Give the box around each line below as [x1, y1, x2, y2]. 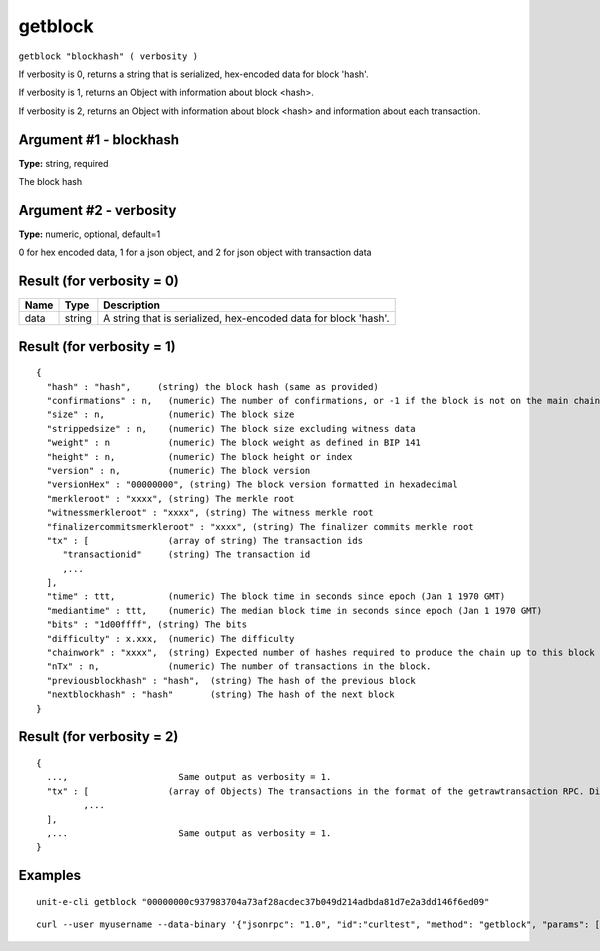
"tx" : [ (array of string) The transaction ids [46, 535, 364, 546]
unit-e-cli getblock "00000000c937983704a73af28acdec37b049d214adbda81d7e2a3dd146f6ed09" [36, 896, 490, 907]
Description [103, 298, 160, 312]
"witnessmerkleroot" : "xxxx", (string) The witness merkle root [46, 507, 374, 519]
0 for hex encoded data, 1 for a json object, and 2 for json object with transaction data [18, 246, 372, 259]
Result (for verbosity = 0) [18, 273, 180, 290]
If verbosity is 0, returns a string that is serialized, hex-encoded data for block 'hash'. [18, 68, 369, 80]
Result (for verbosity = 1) [18, 338, 176, 355]
